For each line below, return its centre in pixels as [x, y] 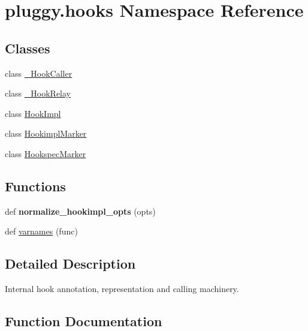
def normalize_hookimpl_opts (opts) [80, 211]
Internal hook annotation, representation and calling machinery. [122, 289]
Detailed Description [70, 264]
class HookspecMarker [46, 153]
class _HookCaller [39, 73]
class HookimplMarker [46, 133]
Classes [28, 48]
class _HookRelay [38, 93]
